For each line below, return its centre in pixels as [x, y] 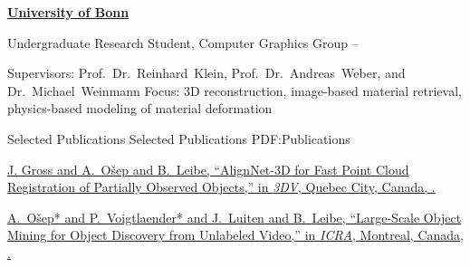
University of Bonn [68, 12]
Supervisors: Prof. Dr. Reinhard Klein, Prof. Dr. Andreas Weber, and [206, 73]
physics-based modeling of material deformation [140, 108]
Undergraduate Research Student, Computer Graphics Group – [183, 42]
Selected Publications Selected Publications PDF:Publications [179, 138]
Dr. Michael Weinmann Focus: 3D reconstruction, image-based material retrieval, [235, 90]
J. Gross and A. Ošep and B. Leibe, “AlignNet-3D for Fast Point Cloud [208, 169]
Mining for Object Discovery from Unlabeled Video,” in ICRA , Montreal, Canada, [235, 235]
